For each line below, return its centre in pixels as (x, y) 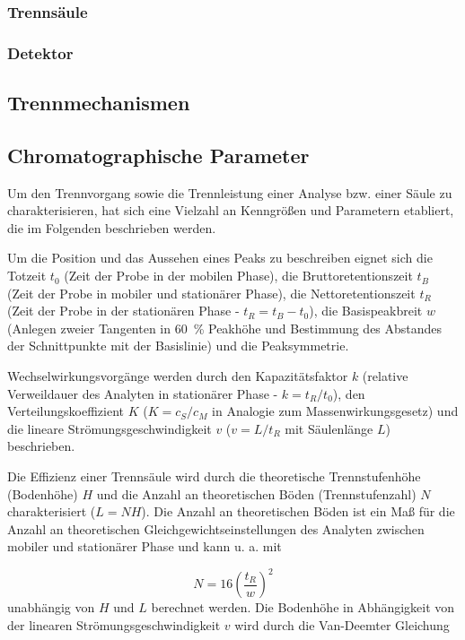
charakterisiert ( (52, 511)
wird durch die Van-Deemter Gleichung (342, 625)
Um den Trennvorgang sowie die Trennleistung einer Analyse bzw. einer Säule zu (230, 192)
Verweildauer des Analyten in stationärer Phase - (143, 393)
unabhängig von (51, 607)
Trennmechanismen (99, 103)
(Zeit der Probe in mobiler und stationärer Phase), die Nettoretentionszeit (211, 293)
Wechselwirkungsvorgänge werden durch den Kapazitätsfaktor (178, 376)
